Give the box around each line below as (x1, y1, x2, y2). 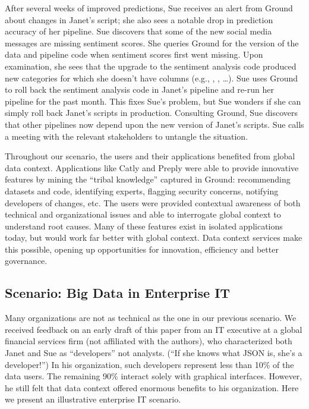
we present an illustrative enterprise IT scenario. (5, 393, 181, 405)
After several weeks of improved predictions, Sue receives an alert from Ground (5, 2, 293, 14)
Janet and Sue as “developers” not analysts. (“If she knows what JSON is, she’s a (5, 347, 302, 359)
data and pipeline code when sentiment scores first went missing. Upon (5, 48, 263, 61)
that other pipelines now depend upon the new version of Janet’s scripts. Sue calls (5, 118, 304, 130)
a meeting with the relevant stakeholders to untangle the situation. (5, 130, 248, 142)
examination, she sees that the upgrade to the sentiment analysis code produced (5, 59, 297, 72)
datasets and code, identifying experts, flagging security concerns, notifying (5, 184, 279, 197)
